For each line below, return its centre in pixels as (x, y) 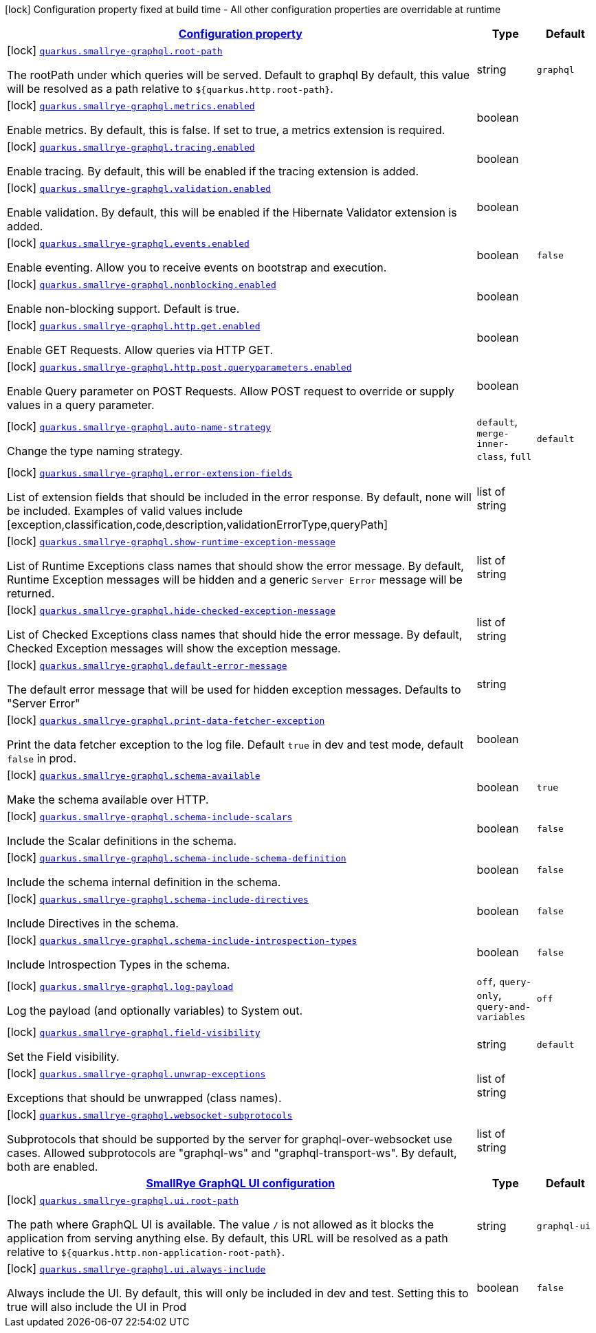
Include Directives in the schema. (93, 923)
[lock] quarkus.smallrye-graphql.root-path (115, 50)
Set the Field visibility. (63, 1057)
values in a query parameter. (81, 405)
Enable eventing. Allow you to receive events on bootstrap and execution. (197, 267)
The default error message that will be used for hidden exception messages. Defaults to (234, 690)
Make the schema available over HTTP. (108, 800)
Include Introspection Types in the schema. (119, 965)
